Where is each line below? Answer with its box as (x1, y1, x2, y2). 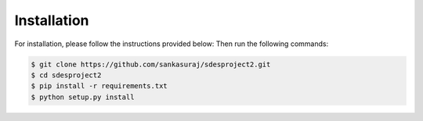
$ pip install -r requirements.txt (31, 82, 168, 91)
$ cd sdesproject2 (31, 70, 102, 80)
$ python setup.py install (31, 92, 135, 101)
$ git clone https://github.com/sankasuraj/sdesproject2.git (31, 59, 271, 69)
